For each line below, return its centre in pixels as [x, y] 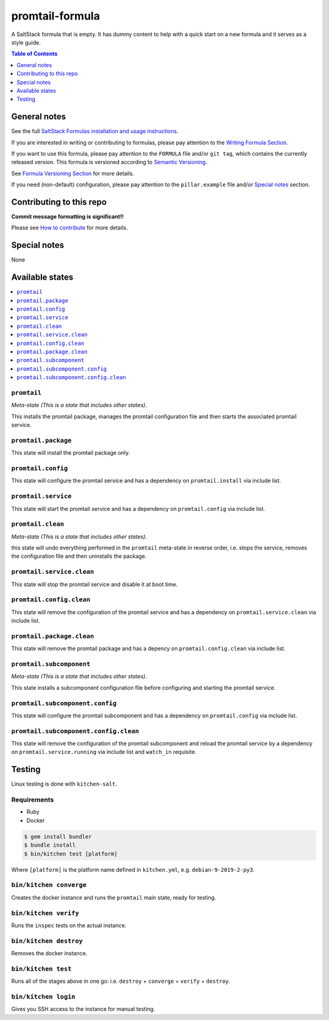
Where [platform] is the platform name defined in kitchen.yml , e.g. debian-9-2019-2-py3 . [133, 869]
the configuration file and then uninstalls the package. [79, 556]
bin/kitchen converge [49, 885]
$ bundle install [50, 845]
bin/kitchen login [43, 996]
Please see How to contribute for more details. [69, 228]
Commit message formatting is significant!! [68, 217]
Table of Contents [34, 54]
